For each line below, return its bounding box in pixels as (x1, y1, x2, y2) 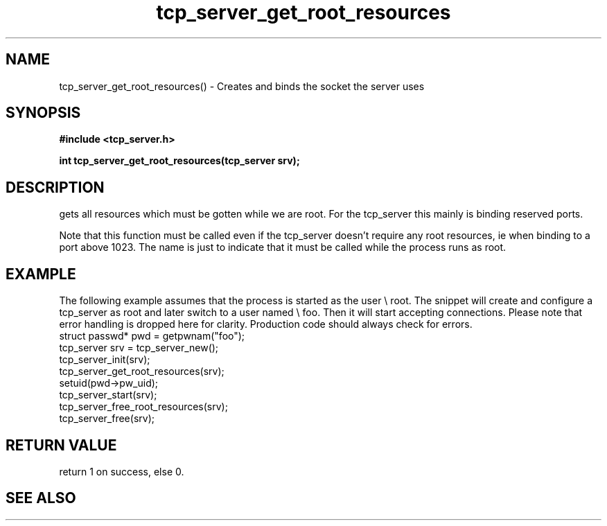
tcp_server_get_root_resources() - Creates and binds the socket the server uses (59, 80, 425, 92)
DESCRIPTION (6, 178, 105, 196)
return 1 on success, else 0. (59, 465, 184, 477)
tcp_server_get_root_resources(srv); (59, 365, 225, 378)
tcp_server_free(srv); (59, 412, 155, 425)
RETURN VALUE (6, 436, 117, 454)
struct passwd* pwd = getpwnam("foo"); (59, 330, 245, 342)
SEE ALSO (6, 489, 76, 507)
